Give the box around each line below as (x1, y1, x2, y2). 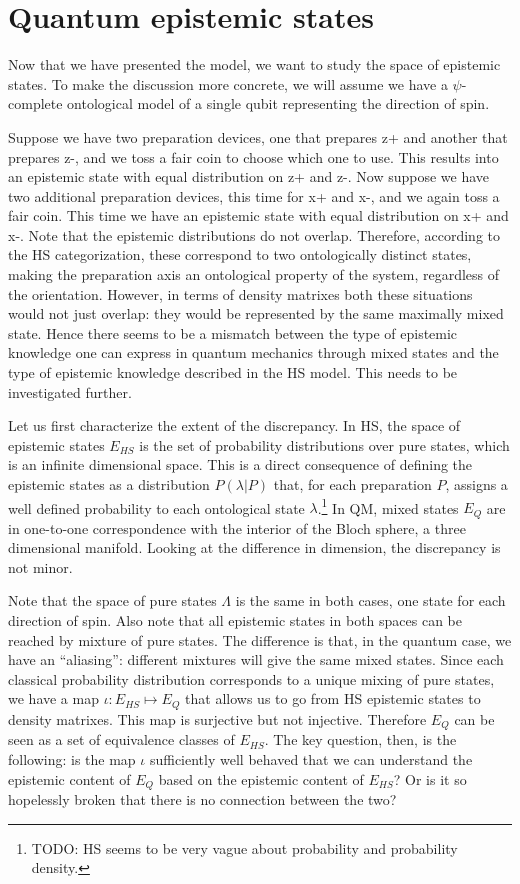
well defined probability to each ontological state (8, 497, 305, 518)
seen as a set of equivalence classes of (8, 729, 235, 750)
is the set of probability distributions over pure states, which (139, 434, 510, 455)
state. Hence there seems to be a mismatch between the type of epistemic (8, 322, 458, 343)
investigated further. (8, 381, 132, 402)
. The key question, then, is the (264, 729, 457, 750)
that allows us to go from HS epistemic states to (185, 688, 481, 709)
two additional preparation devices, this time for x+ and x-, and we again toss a (8, 185, 500, 206)
